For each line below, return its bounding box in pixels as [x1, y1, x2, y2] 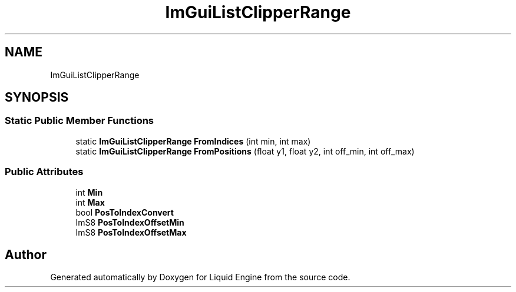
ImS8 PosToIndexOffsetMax [75, 227, 187, 237]
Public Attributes [5, 166, 84, 178]
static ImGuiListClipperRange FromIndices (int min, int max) [75, 136, 311, 146]
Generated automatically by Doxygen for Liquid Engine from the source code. [50, 272, 350, 283]
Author [5, 247, 47, 262]
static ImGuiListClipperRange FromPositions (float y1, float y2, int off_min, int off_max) [75, 146, 415, 156]
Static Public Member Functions [5, 115, 154, 127]
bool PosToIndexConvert [75, 207, 174, 217]
